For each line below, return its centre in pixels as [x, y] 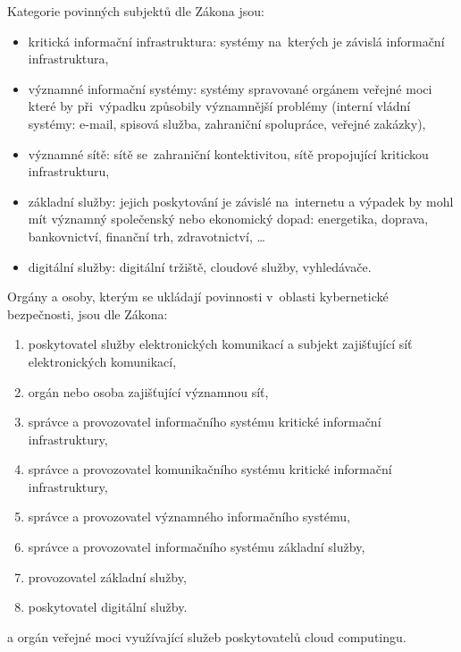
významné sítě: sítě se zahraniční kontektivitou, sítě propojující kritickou [228, 153]
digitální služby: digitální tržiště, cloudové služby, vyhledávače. [200, 266]
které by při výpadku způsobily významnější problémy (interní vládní [219, 106]
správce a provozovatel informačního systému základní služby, [197, 547]
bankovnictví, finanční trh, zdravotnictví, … [147, 236]
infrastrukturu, [69, 171]
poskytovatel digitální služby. [108, 607]
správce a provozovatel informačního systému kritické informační [205, 422]
